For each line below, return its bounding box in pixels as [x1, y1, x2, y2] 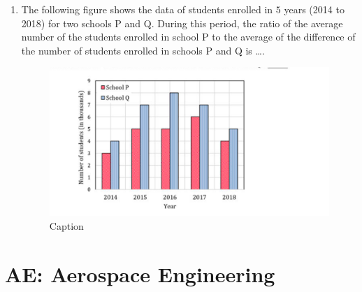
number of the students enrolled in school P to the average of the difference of [21, 29, 356, 44]
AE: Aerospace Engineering [5, 259, 275, 288]
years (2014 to [284, 2, 345, 16]
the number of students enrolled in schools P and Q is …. [21, 43, 265, 57]
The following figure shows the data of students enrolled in [21, 2, 273, 16]
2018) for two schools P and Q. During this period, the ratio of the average [21, 15, 343, 30]
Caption [49, 218, 84, 233]
